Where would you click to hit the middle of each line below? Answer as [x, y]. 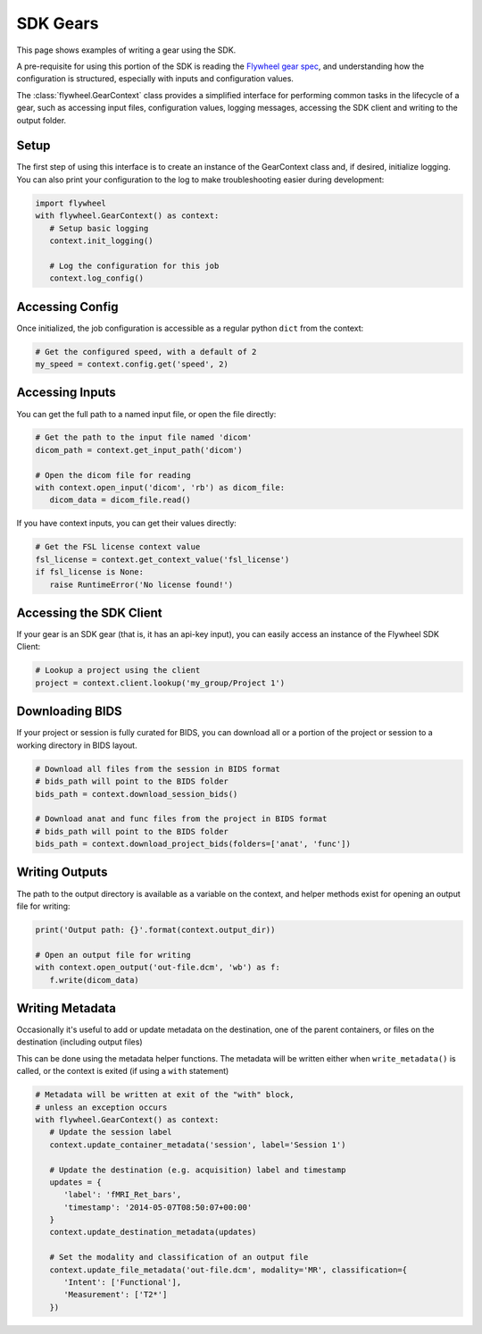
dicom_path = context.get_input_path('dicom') [139, 450]
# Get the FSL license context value [118, 547]
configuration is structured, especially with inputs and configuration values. [155, 79]
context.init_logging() [101, 240]
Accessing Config [67, 307]
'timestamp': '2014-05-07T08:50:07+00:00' [158, 1207]
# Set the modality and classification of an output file [179, 1257]
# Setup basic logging [99, 228]
